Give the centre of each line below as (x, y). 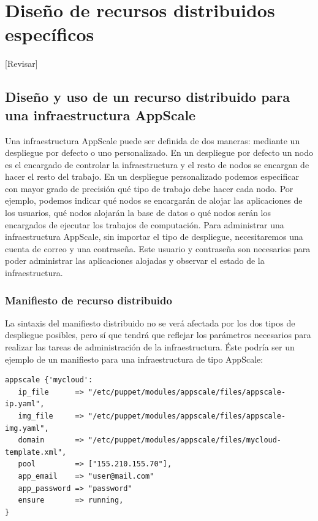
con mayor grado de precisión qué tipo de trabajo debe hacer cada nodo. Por (149, 188)
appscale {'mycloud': (49, 380)
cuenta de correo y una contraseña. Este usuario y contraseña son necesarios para (158, 248)
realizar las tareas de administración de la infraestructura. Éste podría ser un (150, 347)
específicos (50, 34)
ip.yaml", (25, 404)
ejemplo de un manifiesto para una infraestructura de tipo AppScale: (134, 359)
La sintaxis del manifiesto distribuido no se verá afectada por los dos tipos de (150, 322)
